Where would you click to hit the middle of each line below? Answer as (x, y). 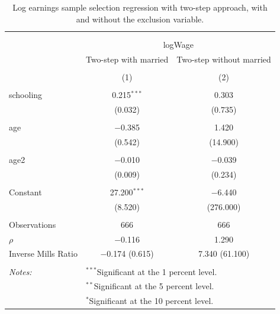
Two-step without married (224, 59)
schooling (26, 94)
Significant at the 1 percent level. (157, 271)
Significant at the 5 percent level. (154, 286)
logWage (178, 44)
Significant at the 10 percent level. (151, 301)
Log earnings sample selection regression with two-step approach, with (140, 7)
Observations (33, 224)
